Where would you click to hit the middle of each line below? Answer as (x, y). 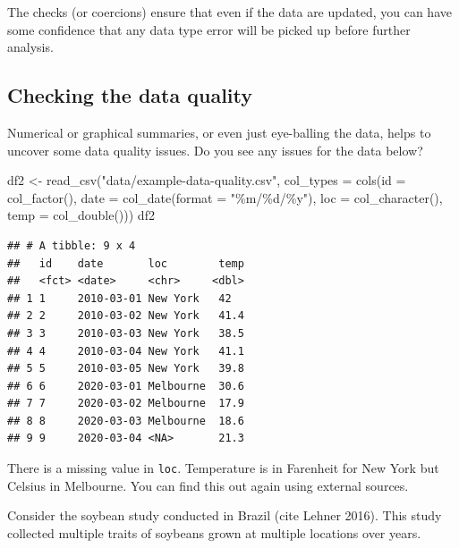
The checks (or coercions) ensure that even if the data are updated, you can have (229, 12)
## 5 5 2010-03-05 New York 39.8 (126, 369)
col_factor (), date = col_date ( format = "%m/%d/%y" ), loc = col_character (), (225, 197)
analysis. (30, 47)
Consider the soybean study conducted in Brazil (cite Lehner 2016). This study (225, 515)
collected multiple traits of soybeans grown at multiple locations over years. (214, 532)
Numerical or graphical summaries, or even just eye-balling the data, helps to (219, 132)
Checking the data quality (130, 95)
